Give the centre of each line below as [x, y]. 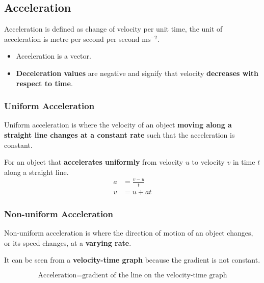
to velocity [208, 162]
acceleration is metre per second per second [72, 38]
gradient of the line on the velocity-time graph [155, 275]
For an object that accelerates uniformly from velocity [94, 162]
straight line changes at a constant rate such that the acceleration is [120, 134]
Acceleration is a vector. [54, 56]
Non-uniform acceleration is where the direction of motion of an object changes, [129, 232]
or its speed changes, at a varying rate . [68, 242]
